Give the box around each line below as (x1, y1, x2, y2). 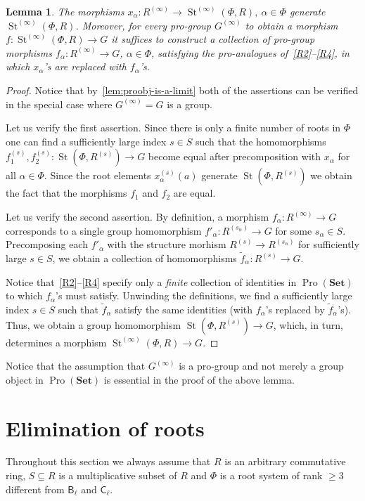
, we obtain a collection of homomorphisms (52, 250, 237, 265)
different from (6, 481, 65, 496)
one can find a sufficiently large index (6, 134, 167, 148)
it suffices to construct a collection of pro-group (111, 32, 315, 46)
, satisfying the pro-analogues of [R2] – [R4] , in (151, 45, 350, 60)
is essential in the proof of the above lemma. (103, 372, 295, 386)
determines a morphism (6, 334, 107, 349)
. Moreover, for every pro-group (75, 18, 211, 32)
